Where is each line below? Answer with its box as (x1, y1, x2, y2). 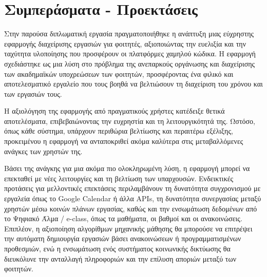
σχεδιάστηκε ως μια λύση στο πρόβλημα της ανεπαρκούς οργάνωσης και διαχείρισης (4, 58, 255, 69)
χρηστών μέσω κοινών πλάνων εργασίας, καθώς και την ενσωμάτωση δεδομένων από (4, 203, 257, 214)
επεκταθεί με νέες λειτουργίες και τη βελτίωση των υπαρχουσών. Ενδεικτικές (4, 173, 234, 183)
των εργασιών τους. (4, 88, 62, 99)
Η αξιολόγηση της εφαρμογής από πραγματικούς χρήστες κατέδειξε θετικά (4, 105, 225, 116)
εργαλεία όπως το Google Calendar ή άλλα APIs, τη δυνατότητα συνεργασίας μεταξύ (4, 193, 261, 204)
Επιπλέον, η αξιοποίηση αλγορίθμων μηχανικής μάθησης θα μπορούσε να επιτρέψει (4, 223, 253, 233)
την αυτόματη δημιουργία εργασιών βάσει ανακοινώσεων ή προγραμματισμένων (4, 233, 241, 244)
